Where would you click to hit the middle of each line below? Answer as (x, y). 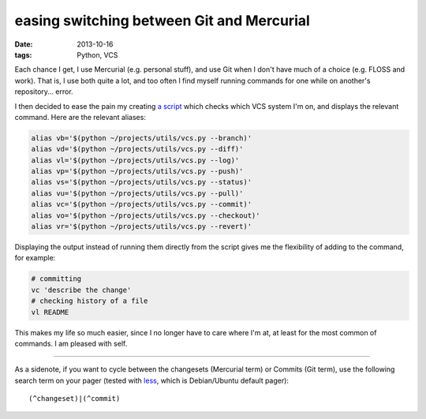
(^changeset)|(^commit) (75, 399)
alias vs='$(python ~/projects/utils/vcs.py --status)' (142, 182)
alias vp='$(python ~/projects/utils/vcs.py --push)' (137, 171)
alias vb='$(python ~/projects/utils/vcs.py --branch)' (142, 138)
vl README (50, 312)
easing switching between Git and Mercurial (163, 21)
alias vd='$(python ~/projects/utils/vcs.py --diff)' (137, 149)
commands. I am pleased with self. (71, 343)
